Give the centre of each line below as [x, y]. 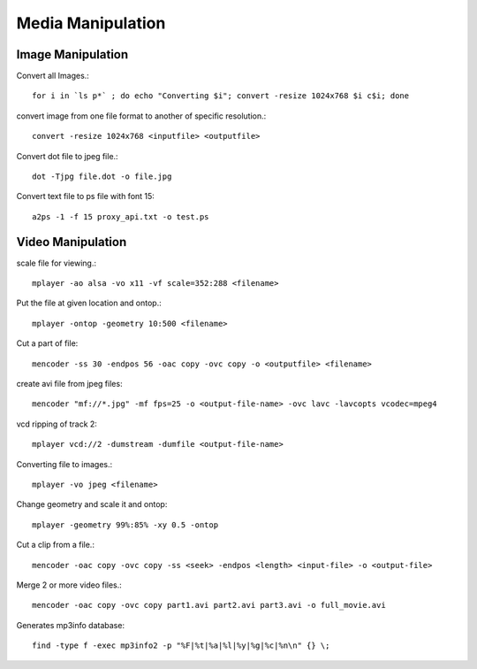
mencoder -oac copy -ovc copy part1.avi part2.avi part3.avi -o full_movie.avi [209, 605]
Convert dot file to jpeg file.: [67, 156]
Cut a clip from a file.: [55, 545]
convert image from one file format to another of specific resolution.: [141, 116]
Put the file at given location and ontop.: [89, 303]
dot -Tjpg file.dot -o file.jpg [102, 177]
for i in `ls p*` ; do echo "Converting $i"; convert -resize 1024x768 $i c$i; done [221, 96]
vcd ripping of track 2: [57, 424]
